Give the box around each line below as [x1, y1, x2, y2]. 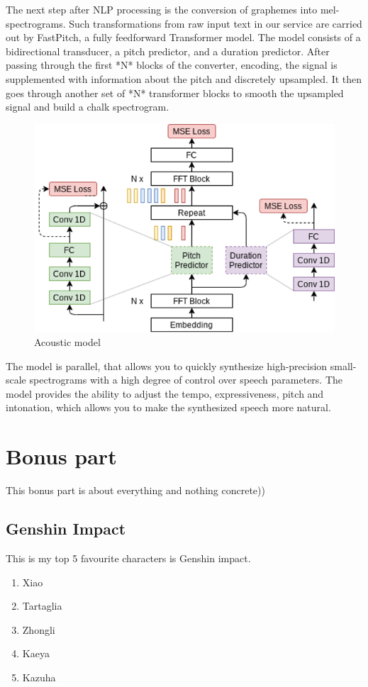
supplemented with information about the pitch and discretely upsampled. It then [6, 71, 362, 86]
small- [330, 358, 357, 373]
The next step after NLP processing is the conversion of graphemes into [6, 2, 318, 16]
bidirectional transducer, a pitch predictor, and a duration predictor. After [6, 43, 330, 58]
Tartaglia [22, 598, 62, 613]
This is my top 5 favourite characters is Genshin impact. [6, 550, 251, 565]
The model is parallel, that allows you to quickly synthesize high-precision [6, 358, 328, 373]
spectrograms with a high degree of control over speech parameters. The [29, 372, 343, 387]
